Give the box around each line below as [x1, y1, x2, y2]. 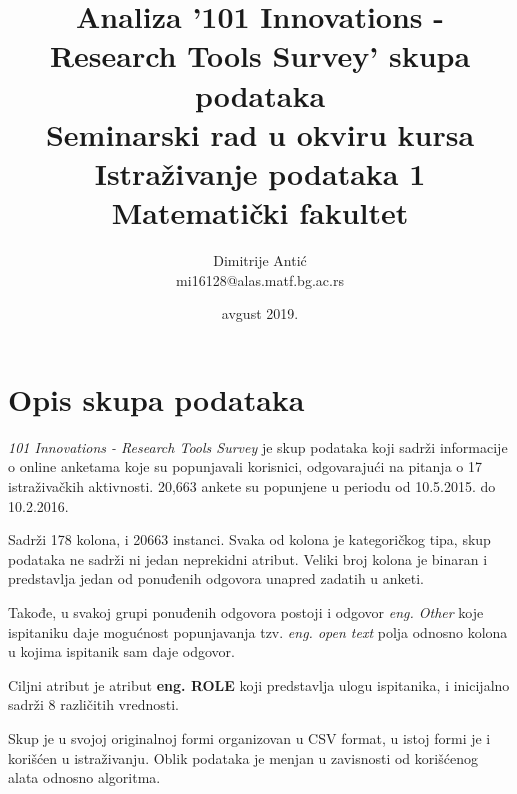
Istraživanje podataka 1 [94, 152, 426, 193]
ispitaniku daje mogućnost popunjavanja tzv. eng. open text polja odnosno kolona [8, 621, 508, 642]
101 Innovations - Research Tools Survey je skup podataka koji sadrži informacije [8, 436, 508, 457]
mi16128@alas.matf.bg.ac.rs [176, 269, 344, 290]
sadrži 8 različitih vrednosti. [8, 694, 180, 715]
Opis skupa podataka [8, 378, 305, 419]
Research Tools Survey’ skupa [49, 35, 471, 76]
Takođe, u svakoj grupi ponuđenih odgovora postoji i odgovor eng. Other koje [8, 601, 484, 622]
